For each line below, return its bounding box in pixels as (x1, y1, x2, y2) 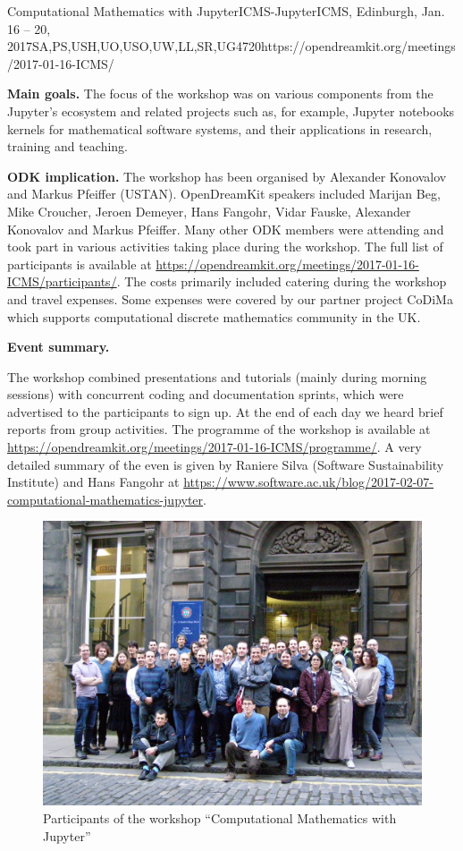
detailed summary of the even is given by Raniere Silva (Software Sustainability (7, 455, 444, 473)
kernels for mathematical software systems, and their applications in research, (7, 119, 433, 138)
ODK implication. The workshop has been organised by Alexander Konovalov (7, 166, 447, 185)
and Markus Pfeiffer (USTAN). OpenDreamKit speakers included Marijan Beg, (7, 184, 441, 203)
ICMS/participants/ (7, 272, 117, 291)
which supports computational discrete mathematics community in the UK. (7, 307, 421, 326)
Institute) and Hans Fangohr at (7, 472, 180, 491)
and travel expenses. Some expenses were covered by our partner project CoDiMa (7, 289, 453, 308)
